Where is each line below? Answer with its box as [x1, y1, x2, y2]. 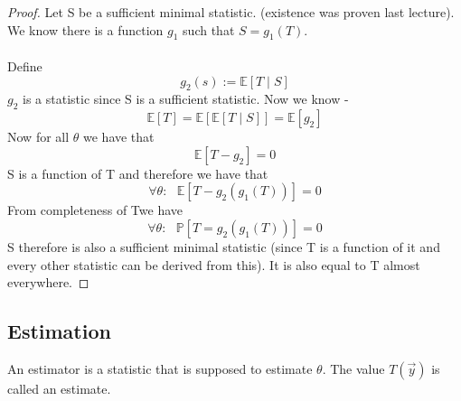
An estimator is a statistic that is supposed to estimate [7, 359, 313, 378]
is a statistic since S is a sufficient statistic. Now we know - [23, 89, 349, 108]
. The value [322, 359, 385, 378]
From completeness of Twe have [7, 200, 183, 219]
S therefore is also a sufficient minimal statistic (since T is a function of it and [7, 237, 440, 256]
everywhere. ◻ [7, 273, 89, 292]
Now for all [7, 127, 70, 146]
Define [7, 56, 42, 75]
